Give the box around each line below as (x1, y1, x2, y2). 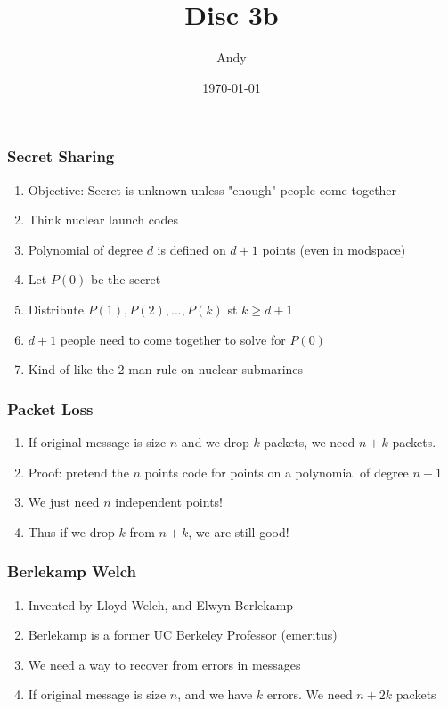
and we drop (181, 432, 249, 451)
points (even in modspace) (262, 240, 406, 258)
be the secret (91, 270, 161, 289)
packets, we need (264, 432, 355, 451)
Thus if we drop (28, 522, 115, 541)
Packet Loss (7, 397, 94, 420)
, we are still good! (188, 522, 289, 541)
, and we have (177, 685, 253, 704)
